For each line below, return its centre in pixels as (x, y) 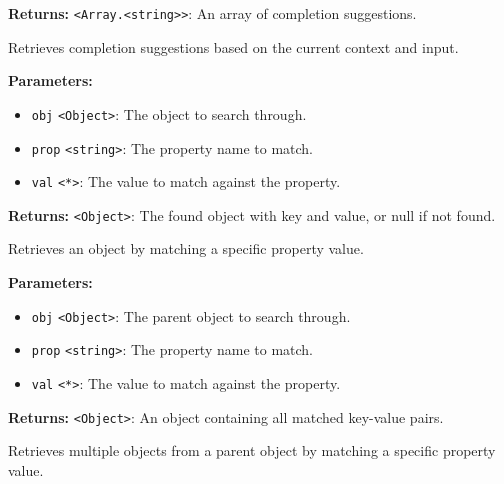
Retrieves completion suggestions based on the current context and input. (233, 46)
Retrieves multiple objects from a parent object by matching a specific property (252, 450)
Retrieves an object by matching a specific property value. (186, 248)
